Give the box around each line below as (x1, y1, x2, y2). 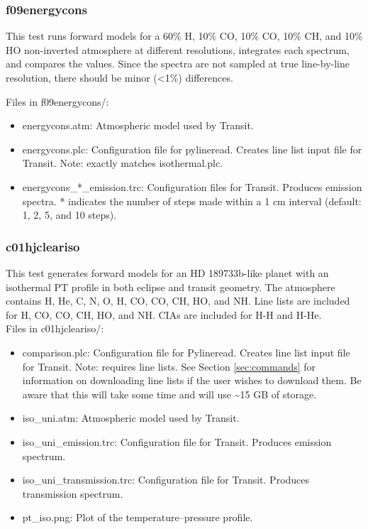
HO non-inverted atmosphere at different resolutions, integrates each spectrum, (6, 42, 350, 57)
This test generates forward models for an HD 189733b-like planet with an (6, 265, 329, 280)
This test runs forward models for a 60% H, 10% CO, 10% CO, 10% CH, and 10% (6, 28, 363, 43)
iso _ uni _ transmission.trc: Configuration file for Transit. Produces (22, 472, 310, 487)
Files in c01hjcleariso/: (6, 321, 104, 336)
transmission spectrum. (22, 486, 123, 501)
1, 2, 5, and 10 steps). (22, 207, 117, 222)
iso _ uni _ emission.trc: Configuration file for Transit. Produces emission (22, 434, 332, 449)
